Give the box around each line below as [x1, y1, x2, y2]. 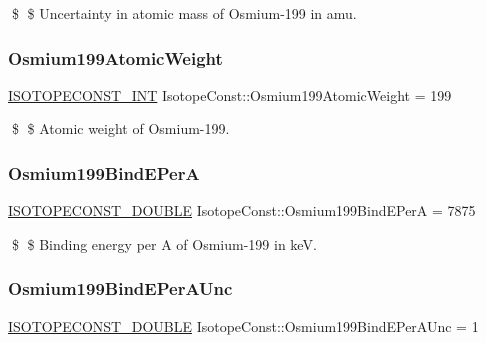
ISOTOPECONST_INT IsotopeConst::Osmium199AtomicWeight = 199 [8, 84, 452, 105]
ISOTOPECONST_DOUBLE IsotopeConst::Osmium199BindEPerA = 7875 [8, 200, 476, 221]
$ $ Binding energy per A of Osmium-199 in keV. [11, 233, 317, 254]
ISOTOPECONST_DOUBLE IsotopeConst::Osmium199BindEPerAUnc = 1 [8, 315, 479, 336]
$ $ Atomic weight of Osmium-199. [11, 118, 230, 139]
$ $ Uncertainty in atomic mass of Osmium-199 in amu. [11, 3, 357, 23]
